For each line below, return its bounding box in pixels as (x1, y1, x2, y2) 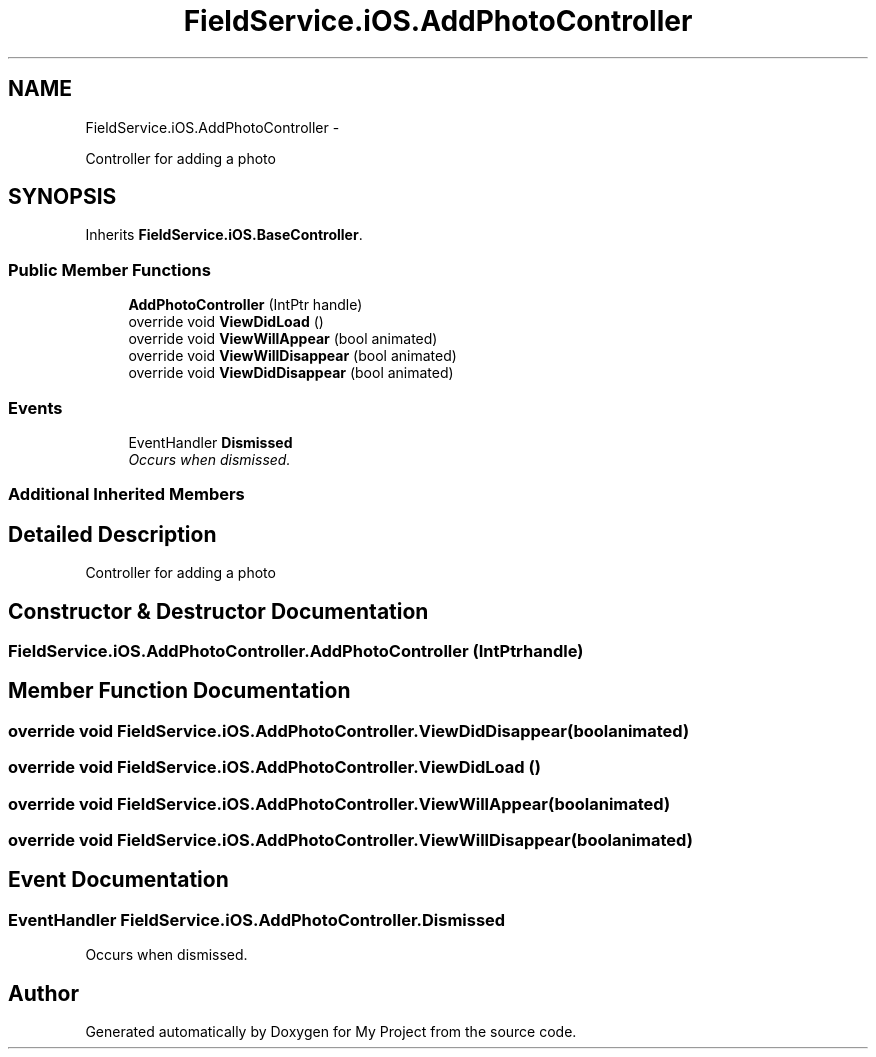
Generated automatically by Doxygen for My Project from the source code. (85, 1023, 577, 1041)
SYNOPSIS (8, 184, 117, 210)
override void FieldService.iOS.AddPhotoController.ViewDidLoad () (8, 757, 541, 778)
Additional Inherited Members (8, 484, 245, 505)
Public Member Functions (8, 259, 211, 280)
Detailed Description (8, 521, 217, 547)
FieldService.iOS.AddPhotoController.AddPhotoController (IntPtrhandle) (8, 641, 584, 661)
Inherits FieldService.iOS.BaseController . (85, 226, 363, 244)
